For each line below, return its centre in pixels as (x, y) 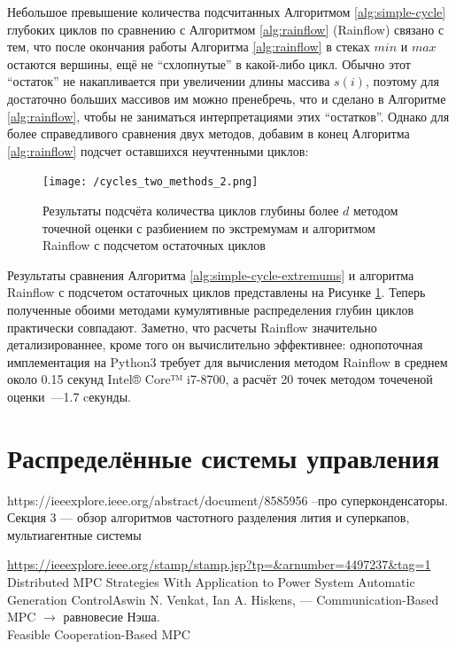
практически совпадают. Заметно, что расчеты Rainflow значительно (192, 327)
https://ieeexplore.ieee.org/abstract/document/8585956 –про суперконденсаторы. (228, 500)
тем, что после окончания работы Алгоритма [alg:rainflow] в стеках (189, 47)
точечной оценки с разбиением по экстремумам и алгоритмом (209, 227)
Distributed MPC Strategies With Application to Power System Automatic (211, 582)
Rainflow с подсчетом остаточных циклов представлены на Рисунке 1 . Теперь (216, 292)
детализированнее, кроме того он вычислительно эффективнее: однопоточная (215, 344)
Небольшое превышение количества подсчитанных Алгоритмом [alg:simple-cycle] (227, 12)
